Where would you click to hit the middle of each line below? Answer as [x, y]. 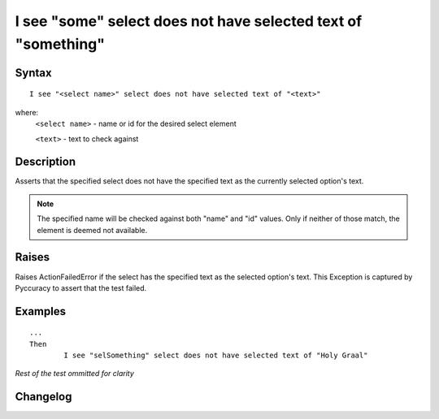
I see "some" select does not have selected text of [189, 21]
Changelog [43, 397]
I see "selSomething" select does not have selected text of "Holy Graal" [216, 356]
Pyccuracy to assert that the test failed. [81, 287]
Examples [41, 311]
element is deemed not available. [92, 230]
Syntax [33, 73]
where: [27, 112]
